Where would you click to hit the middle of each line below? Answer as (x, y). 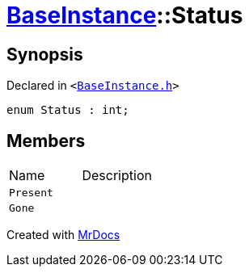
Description (117, 176)
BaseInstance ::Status (125, 15)
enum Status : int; (68, 110)
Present (31, 193)
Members (46, 141)
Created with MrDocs (63, 235)
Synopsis (45, 54)
